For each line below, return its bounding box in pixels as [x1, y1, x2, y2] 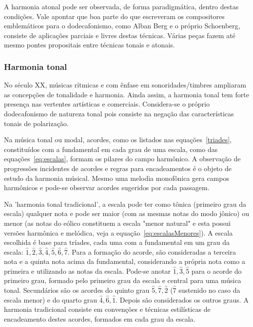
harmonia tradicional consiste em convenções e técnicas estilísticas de [4, 304, 211, 314]
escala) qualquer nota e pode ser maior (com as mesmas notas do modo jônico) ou [4, 208, 249, 218]
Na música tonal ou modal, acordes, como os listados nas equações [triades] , [4, 134, 232, 145]
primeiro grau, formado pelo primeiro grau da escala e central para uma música [4, 275, 241, 285]
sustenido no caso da [178, 285, 240, 295]
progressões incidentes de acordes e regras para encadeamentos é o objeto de [4, 163, 232, 173]
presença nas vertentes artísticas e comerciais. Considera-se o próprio [4, 99, 210, 109]
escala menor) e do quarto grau [4, 294, 97, 305]
